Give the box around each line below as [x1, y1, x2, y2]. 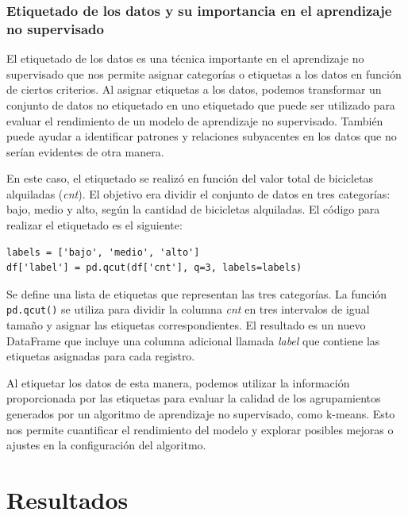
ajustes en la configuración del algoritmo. [6, 437, 206, 453]
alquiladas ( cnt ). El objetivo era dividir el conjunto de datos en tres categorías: [6, 185, 391, 202]
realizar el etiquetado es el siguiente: [6, 217, 183, 233]
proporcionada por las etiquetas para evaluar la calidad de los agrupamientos [6, 390, 381, 406]
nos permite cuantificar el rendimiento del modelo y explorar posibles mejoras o [6, 421, 394, 437]
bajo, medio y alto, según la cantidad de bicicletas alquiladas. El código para [6, 201, 380, 218]
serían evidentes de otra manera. [6, 143, 164, 160]
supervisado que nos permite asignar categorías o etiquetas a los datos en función [6, 65, 402, 82]
